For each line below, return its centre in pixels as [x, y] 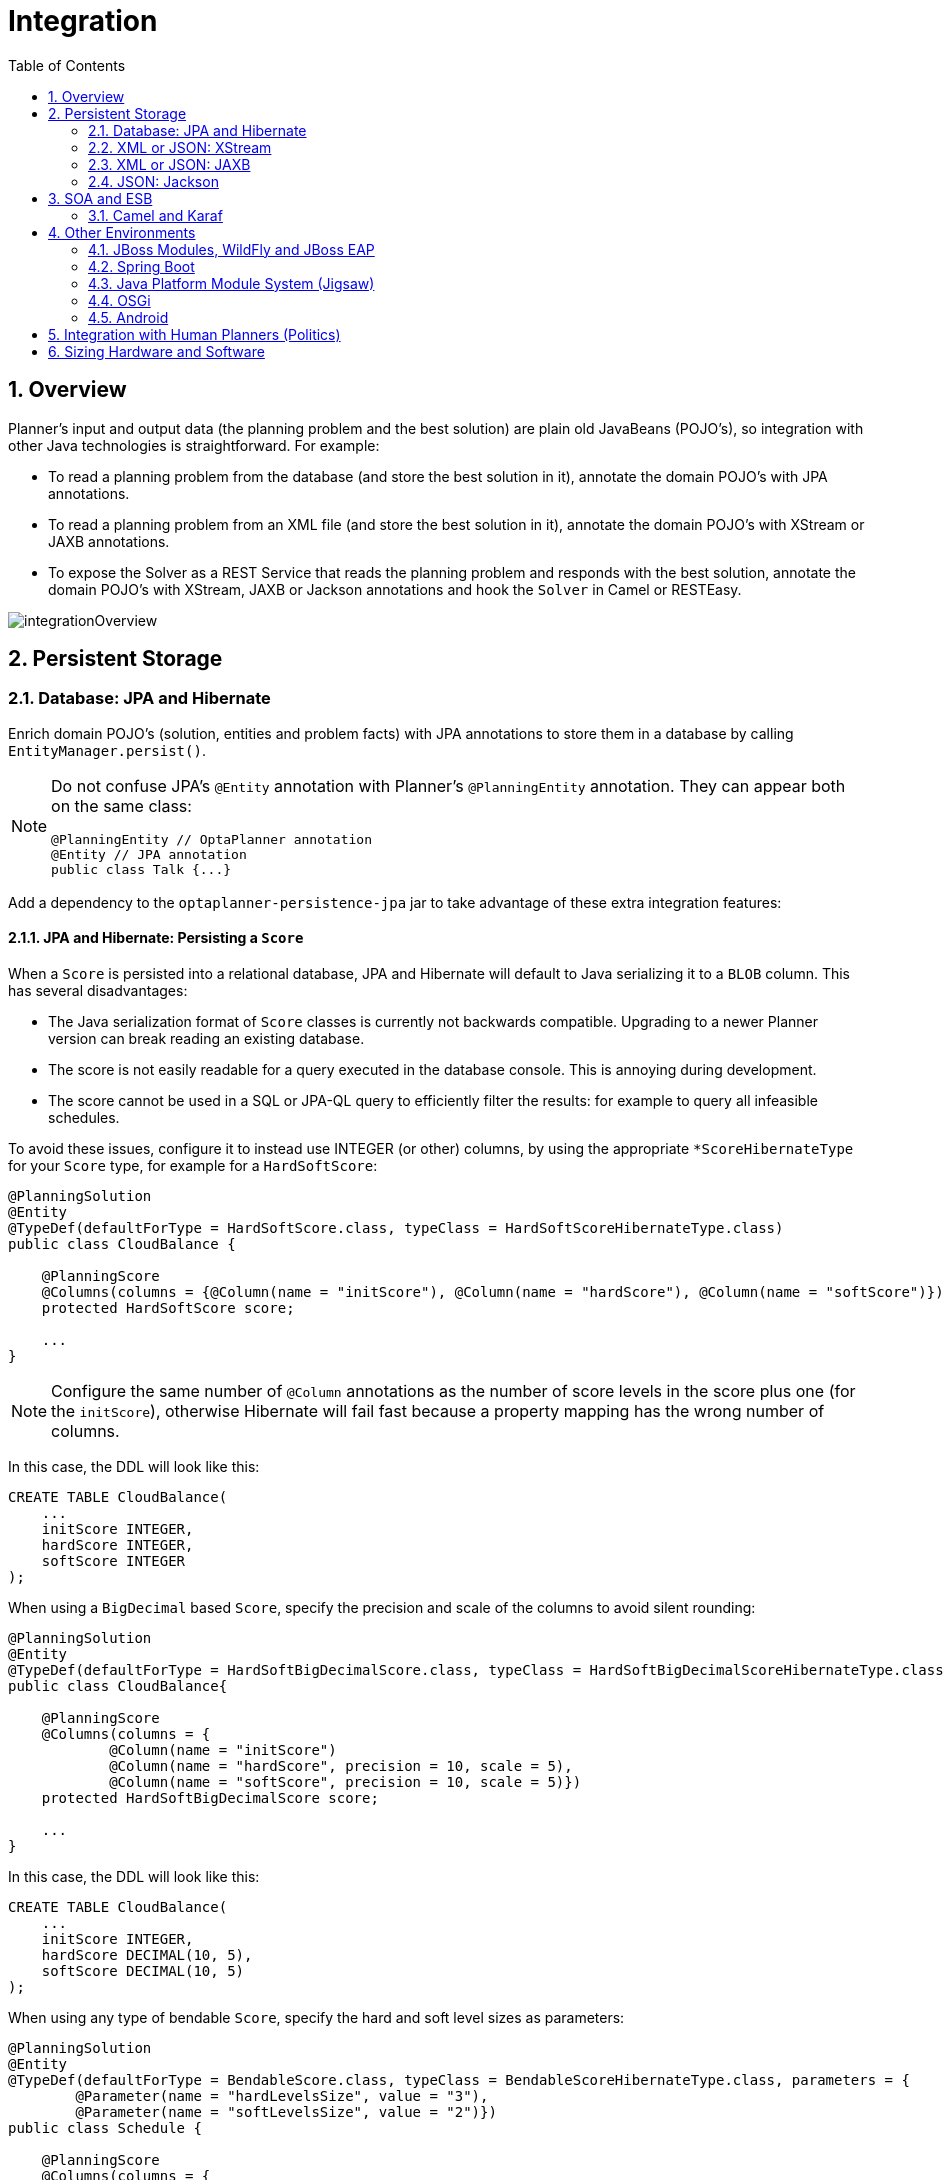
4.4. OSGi [119, 300]
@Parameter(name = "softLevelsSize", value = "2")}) [286, 2112]
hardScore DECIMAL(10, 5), [147, 1955]
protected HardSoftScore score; [168, 1308]
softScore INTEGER [113, 1561]
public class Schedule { [105, 2128]
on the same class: [121, 805]
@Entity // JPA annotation [149, 854]
